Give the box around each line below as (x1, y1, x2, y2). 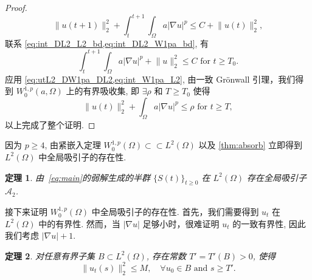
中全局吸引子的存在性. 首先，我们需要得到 (91, 205, 259, 217)
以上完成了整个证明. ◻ (5, 118, 95, 131)
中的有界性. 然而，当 (38, 217, 120, 230)
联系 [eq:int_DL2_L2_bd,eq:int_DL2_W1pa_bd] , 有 (5, 36, 209, 49)
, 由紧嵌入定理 (44, 138, 101, 151)
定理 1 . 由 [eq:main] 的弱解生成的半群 (5, 171, 150, 183)
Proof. (5, 1, 27, 13)
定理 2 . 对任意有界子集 (5, 249, 95, 262)
